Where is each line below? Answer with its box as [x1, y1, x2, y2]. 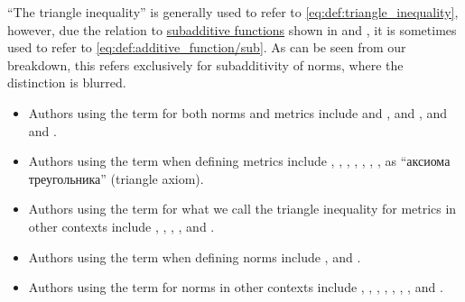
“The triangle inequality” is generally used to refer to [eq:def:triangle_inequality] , [7, 3, 459, 21]
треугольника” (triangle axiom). [28, 169, 204, 188]
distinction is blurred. [7, 73, 126, 92]
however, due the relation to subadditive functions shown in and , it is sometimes [7, 20, 457, 39]
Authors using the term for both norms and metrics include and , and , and [28, 103, 448, 122]
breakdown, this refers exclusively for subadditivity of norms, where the [7, 55, 404, 74]
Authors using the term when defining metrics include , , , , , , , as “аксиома [28, 151, 451, 170]
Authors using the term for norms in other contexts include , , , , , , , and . [28, 278, 443, 297]
